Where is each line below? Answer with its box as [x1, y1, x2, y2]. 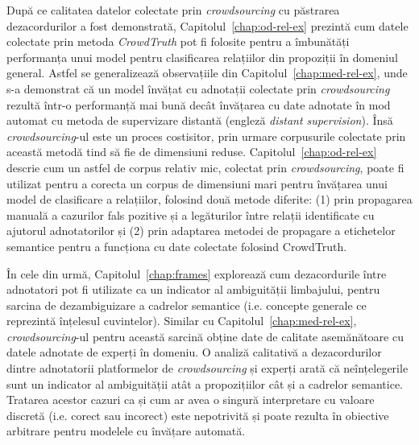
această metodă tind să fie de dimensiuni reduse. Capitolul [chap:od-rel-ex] [6, 143, 377, 160]
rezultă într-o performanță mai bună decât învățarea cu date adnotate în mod [6, 96, 391, 113]
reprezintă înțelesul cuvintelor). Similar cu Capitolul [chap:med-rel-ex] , [6, 312, 357, 329]
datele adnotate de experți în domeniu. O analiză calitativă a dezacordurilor [6, 344, 382, 361]
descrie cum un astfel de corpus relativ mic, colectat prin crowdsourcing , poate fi [6, 159, 404, 175]
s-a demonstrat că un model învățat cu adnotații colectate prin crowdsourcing [6, 80, 390, 97]
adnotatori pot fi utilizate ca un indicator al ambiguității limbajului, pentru [6, 281, 380, 298]
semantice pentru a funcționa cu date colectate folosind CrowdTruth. [6, 237, 347, 254]
